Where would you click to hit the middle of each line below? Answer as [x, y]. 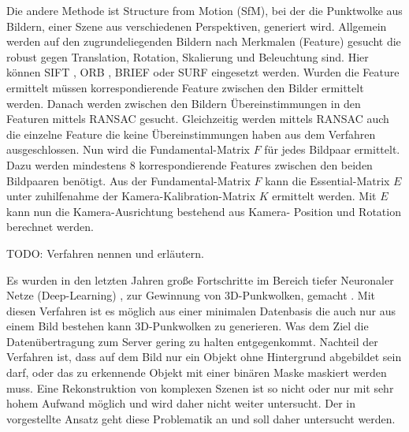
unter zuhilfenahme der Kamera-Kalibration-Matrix [131, 196]
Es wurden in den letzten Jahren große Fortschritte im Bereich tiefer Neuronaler [200, 279]
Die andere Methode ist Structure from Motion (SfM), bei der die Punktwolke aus [204, 10]
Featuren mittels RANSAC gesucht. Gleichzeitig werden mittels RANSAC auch [198, 119]
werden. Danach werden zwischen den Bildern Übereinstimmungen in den [184, 103]
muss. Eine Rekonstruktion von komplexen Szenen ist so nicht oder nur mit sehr [200, 387]
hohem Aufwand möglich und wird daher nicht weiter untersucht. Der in [181, 403]
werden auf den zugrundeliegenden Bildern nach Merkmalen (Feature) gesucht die [204, 41]
